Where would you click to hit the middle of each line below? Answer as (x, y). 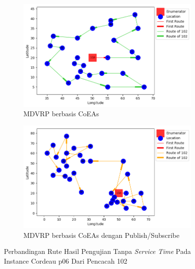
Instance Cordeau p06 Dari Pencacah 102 (66, 261)
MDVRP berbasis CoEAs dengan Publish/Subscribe (101, 235)
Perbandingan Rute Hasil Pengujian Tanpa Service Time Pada (97, 251)
